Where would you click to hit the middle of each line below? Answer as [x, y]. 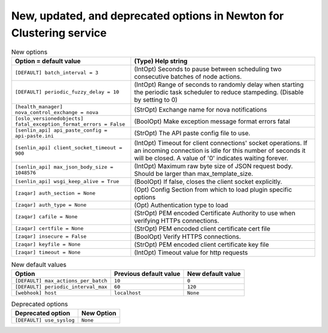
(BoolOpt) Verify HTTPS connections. [187, 237]
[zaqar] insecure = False [51, 237]
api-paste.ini [34, 136]
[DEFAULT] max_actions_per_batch [61, 281]
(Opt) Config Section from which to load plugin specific [213, 189]
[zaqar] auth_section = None [55, 193]
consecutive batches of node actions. [188, 76]
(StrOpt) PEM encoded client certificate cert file [202, 229]
